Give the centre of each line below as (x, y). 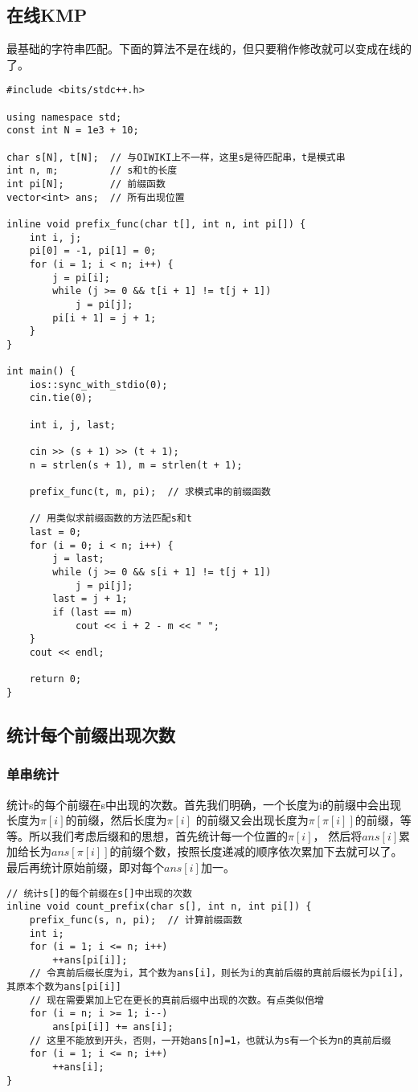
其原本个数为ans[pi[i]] (64, 987)
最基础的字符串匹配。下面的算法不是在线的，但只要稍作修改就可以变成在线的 (209, 49)
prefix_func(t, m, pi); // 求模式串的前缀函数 (150, 492)
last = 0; (55, 532)
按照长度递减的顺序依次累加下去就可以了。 (290, 851)
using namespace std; (64, 117)
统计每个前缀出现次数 (91, 734)
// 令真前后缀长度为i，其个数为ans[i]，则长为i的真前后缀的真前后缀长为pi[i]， (219, 973)
